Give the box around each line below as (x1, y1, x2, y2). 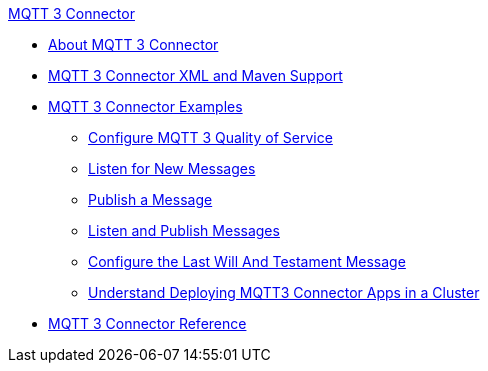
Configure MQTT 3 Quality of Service (88, 129, 333, 146)
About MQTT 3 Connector (48, 36, 219, 53)
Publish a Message (88, 191, 213, 208)
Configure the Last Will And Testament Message (88, 253, 406, 270)
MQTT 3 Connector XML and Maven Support (48, 67, 343, 84)
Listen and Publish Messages (88, 222, 280, 239)
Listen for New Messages (88, 160, 256, 177)
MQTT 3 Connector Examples (48, 98, 243, 115)
